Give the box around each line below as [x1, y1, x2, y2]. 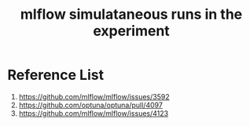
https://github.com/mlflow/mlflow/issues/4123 [18, 108, 169, 118]
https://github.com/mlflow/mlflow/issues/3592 [18, 92, 170, 101]
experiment [93, 22, 170, 40]
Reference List [7, 67, 104, 84]
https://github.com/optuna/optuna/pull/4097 [18, 100, 163, 110]
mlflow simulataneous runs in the [20, 5, 243, 23]
